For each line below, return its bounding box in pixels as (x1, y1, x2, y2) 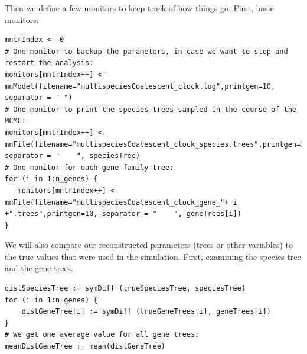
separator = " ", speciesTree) (5, 152, 141, 160)
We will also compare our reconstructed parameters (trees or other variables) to (5, 239, 293, 251)
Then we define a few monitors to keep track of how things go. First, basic (5, 2, 274, 14)
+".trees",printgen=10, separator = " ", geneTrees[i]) (5, 210, 241, 218)
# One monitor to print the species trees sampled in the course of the (5, 105, 296, 114)
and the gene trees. (5, 262, 73, 274)
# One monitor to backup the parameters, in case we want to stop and (5, 47, 288, 56)
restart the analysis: (5, 59, 94, 67)
